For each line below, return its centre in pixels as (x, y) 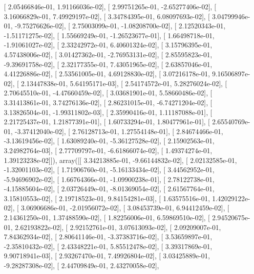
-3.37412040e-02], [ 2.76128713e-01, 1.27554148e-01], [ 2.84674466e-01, (119, 131)
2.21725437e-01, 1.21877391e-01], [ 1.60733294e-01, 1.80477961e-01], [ (107, 122)
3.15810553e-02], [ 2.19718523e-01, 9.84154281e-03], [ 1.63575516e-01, (107, 198)
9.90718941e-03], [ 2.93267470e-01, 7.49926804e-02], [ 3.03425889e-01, (107, 256)
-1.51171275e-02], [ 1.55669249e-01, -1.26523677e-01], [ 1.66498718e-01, (109, 35)
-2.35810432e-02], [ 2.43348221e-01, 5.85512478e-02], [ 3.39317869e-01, (108, 246)
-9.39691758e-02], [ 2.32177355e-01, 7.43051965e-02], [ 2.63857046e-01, (108, 64)
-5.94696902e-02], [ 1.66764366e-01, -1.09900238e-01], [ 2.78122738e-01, (109, 179)
